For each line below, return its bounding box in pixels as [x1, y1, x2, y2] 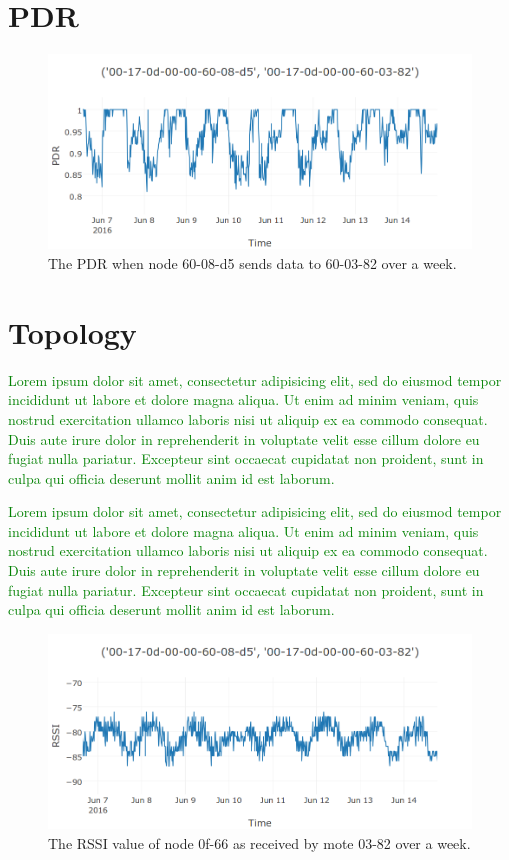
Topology [8, 311, 137, 352]
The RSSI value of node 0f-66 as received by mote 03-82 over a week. [48, 832, 471, 853]
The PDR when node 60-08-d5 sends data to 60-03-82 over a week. [48, 253, 457, 273]
